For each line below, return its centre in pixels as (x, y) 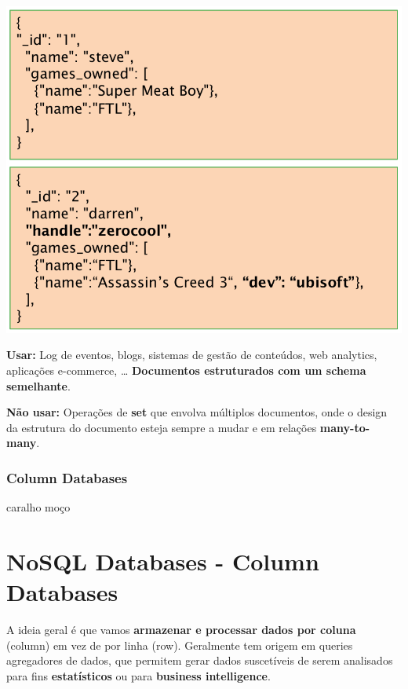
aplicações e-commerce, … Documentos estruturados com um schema (186, 370)
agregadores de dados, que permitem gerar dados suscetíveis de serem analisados (200, 660)
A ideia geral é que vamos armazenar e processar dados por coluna (181, 630)
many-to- (345, 427)
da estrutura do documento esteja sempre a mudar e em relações (162, 427)
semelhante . (38, 385)
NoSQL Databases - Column (163, 561)
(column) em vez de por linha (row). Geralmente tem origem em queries (180, 645)
